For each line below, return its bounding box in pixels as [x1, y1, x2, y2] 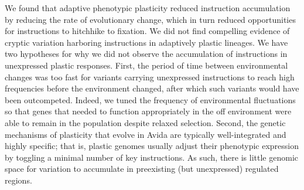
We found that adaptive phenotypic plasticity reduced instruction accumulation [5, 2, 291, 13]
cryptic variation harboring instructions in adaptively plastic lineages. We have [5, 36, 288, 48]
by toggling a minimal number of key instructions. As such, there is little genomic [5, 151, 298, 163]
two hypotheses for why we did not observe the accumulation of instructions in [5, 48, 288, 60]
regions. [5, 174, 32, 186]
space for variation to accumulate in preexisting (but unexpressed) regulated [5, 162, 279, 175]
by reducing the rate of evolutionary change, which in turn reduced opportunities [5, 13, 296, 25]
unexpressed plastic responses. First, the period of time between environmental [5, 59, 288, 71]
